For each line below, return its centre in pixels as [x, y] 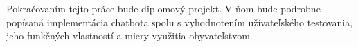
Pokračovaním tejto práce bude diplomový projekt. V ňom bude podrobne [163, 8]
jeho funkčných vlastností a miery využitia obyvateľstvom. [129, 36]
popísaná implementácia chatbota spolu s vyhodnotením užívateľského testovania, [180, 22]
